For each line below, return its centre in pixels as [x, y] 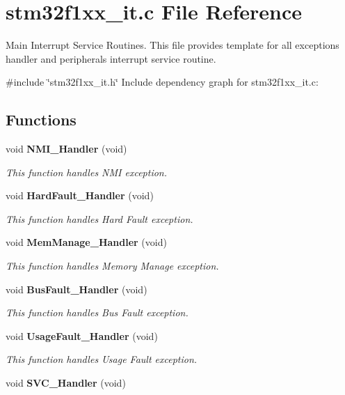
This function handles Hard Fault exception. [99, 218]
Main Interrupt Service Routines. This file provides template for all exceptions [172, 45]
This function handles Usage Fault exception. [102, 359]
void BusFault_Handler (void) [77, 289]
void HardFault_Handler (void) [80, 195]
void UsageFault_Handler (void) [82, 335]
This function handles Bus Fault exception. [97, 312]
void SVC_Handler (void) [66, 383]
